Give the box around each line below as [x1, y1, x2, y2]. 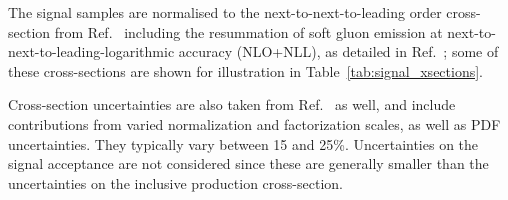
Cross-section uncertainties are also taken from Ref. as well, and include [8, 94, 456, 115]
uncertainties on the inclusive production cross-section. [8, 172, 343, 193]
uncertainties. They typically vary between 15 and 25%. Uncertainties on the [8, 133, 479, 154]
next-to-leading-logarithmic [8, 41, 175, 62]
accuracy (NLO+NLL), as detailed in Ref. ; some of [178, 41, 499, 62]
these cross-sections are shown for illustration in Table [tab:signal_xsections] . [8, 60, 483, 81]
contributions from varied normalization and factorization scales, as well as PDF [8, 113, 501, 134]
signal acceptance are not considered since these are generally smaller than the [8, 153, 489, 174]
